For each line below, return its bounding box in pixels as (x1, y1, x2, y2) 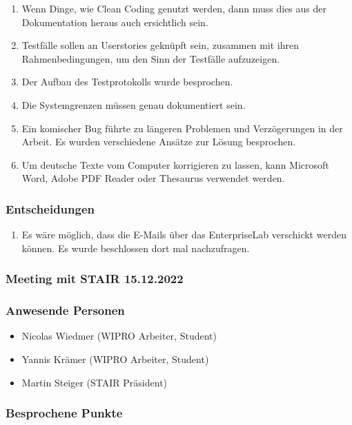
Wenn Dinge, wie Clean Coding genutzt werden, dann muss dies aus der (21, 1, 326, 15)
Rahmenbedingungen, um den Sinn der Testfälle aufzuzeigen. (21, 51, 280, 65)
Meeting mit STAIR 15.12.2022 (6, 270, 184, 287)
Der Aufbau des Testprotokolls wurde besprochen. (21, 74, 233, 89)
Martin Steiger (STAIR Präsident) (21, 375, 168, 389)
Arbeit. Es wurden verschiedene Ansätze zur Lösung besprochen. (21, 134, 296, 149)
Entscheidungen (6, 200, 95, 217)
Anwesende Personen (6, 302, 125, 319)
